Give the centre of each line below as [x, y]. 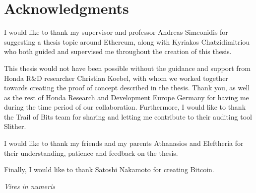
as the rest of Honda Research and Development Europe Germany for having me [127, 97]
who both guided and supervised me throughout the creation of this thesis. [118, 51]
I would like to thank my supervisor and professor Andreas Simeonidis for [116, 32]
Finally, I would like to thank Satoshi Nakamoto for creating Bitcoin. [109, 169]
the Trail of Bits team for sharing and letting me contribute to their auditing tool [128, 116]
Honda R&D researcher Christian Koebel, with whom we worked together [116, 78]
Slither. [15, 126]
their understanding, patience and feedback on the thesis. [91, 153]
